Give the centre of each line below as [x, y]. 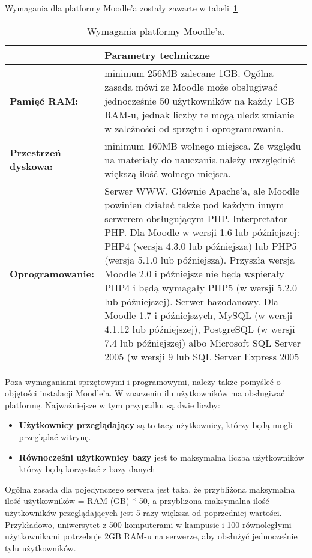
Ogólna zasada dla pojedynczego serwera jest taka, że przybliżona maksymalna [150, 489]
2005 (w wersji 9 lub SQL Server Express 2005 [202, 356]
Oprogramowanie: [52, 273]
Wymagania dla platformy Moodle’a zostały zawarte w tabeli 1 [121, 8]
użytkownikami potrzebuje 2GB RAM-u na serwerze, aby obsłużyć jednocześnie [151, 536]
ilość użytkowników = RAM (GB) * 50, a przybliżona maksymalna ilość [137, 501]
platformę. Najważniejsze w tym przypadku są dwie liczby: [112, 405]
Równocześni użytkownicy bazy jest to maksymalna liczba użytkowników [161, 457]
